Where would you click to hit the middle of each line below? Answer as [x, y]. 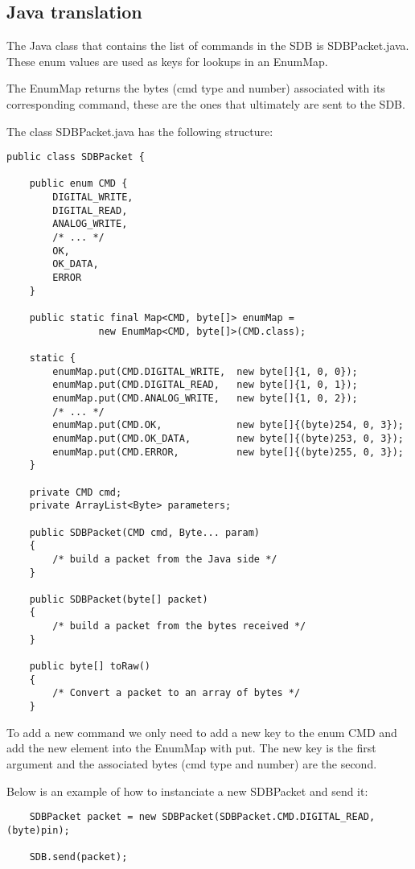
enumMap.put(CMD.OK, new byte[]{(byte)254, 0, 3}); [228, 425]
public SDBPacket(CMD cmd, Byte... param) [144, 532]
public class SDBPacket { [76, 157]
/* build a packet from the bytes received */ [179, 626]
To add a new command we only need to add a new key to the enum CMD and [202, 732]
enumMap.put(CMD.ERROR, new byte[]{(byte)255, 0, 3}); [228, 452]
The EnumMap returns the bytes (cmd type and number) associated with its [196, 88]
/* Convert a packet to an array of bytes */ [177, 693]
